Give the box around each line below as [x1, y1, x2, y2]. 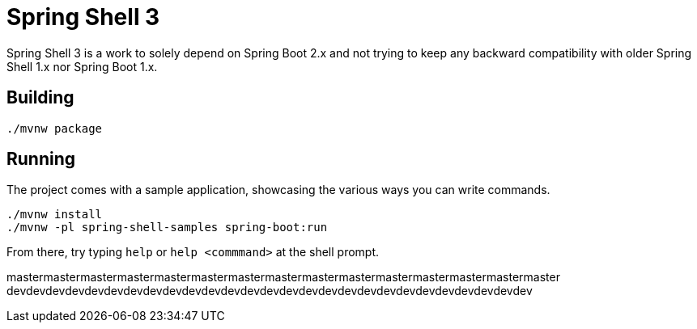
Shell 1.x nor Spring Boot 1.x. [6, 59, 158, 74]
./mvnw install [6, 208, 103, 221]
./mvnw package [6, 121, 103, 135]
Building [6, 87, 74, 108]
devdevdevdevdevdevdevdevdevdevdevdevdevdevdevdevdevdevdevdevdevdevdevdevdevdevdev [6, 284, 533, 298]
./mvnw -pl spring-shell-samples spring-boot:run [6, 221, 328, 234]
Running [6, 149, 76, 170]
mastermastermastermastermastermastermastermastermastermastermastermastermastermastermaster [6, 270, 560, 285]
